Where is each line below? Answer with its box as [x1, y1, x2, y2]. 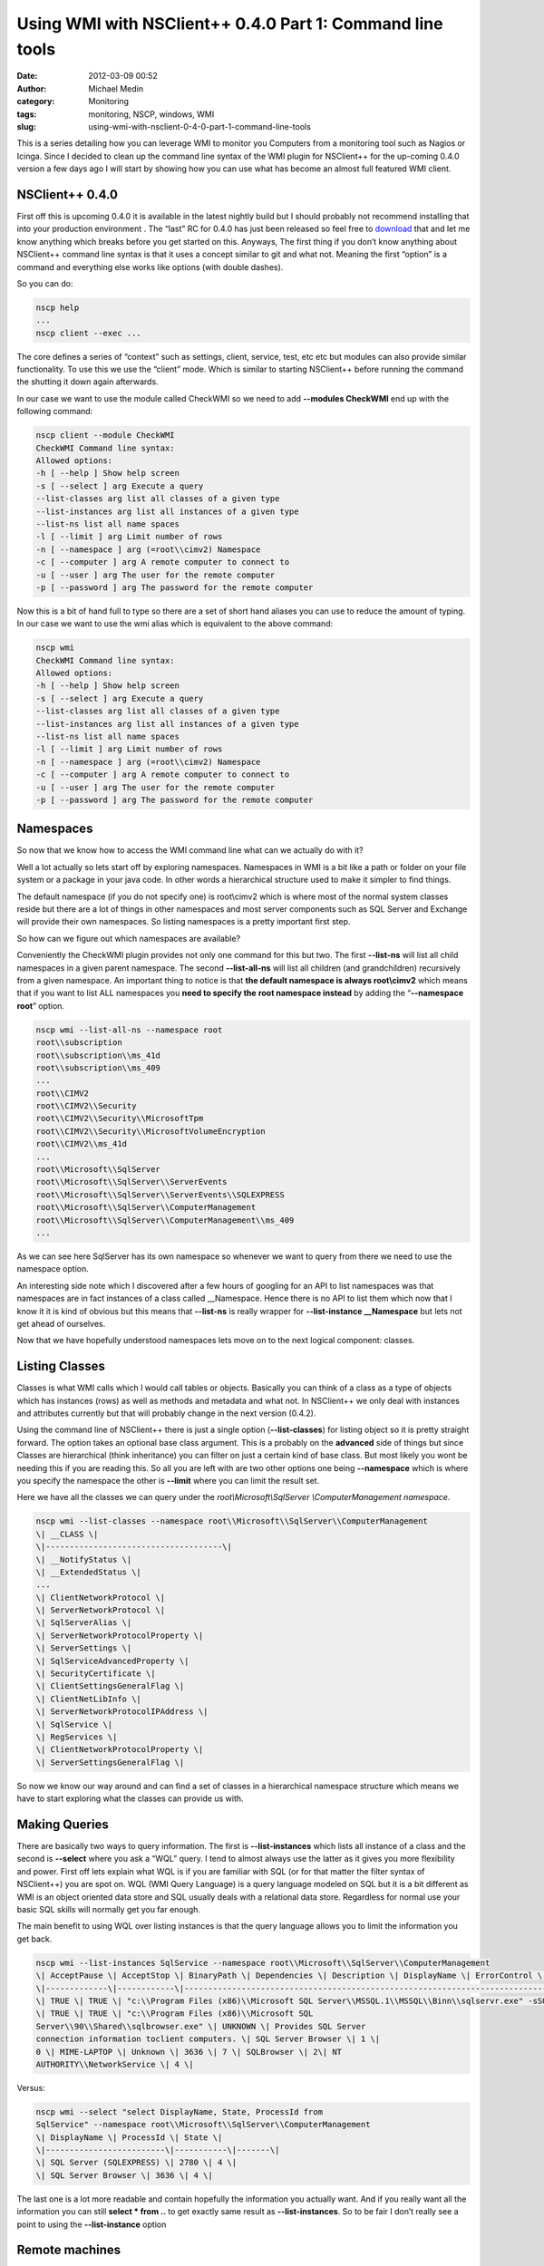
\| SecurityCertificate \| [35, 1669, 156, 1679]
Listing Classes [16, 1359, 106, 1374]
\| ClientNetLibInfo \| [35, 1693, 142, 1704]
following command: [16, 406, 93, 417]
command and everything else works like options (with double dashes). [16, 261, 284, 272]
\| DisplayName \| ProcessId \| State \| [35, 2132, 223, 2143]
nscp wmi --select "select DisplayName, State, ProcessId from [35, 2106, 324, 2116]
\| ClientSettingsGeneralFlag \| [35, 1681, 185, 1691]
